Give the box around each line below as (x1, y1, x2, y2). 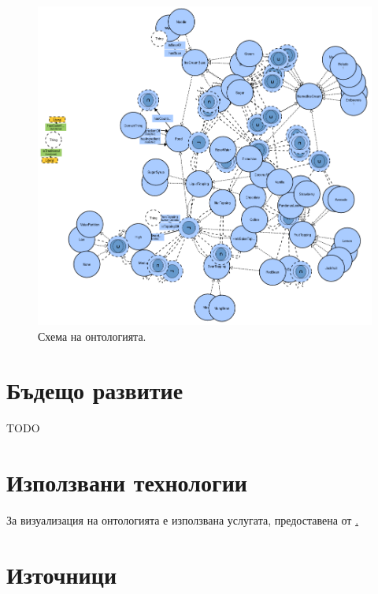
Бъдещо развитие (6, 374, 183, 406)
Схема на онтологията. (38, 327, 146, 344)
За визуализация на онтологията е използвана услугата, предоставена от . (6, 512, 359, 529)
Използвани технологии (6, 466, 247, 499)
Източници (6, 558, 117, 590)
